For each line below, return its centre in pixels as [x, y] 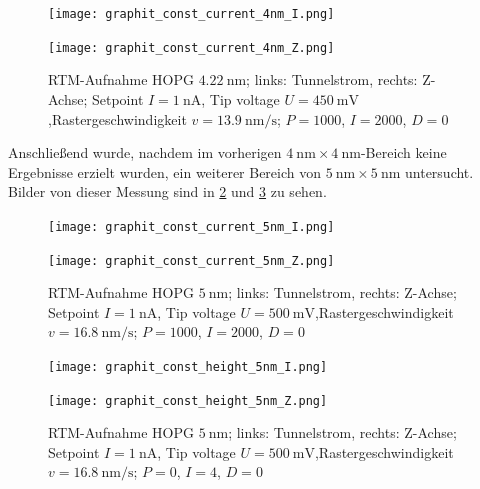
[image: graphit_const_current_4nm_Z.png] [191, 47]
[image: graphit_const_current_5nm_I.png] [191, 226]
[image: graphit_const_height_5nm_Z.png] [188, 400]
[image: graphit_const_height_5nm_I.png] [188, 366]
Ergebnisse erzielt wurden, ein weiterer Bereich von [165, 171]
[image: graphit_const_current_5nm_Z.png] [191, 260]
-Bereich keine [403, 152]
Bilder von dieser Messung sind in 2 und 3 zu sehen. [167, 191]
